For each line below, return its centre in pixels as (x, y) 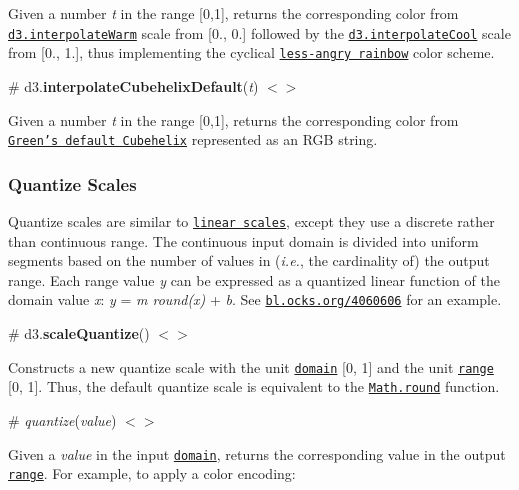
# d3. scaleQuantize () (79, 333)
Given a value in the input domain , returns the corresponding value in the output (257, 453)
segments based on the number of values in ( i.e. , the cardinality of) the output (249, 260)
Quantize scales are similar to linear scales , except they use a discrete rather (251, 220)
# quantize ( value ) (62, 419)
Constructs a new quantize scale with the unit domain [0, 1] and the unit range (251, 366)
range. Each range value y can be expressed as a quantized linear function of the (254, 279)
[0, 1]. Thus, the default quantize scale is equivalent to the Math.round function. (254, 386)
